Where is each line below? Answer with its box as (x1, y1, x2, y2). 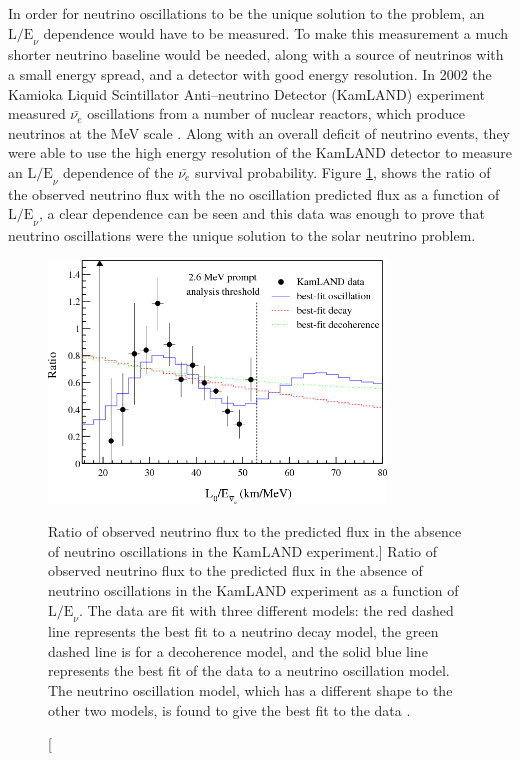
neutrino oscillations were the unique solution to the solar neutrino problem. (8, 225, 476, 246)
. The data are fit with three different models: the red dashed (78, 599, 454, 620)
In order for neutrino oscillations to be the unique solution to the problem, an (8, 3, 485, 23)
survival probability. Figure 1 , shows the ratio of (195, 161, 491, 182)
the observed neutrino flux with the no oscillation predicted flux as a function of (8, 183, 500, 204)
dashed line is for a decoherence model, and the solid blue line (48, 640, 428, 661)
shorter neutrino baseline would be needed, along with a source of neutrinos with (8, 44, 504, 65)
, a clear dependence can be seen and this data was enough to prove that (38, 203, 485, 224)
